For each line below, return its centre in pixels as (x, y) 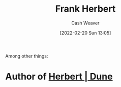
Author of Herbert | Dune (59, 77)
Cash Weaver (85, 23)
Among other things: (27, 56)
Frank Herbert (85, 9)
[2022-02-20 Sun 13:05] (85, 33)
